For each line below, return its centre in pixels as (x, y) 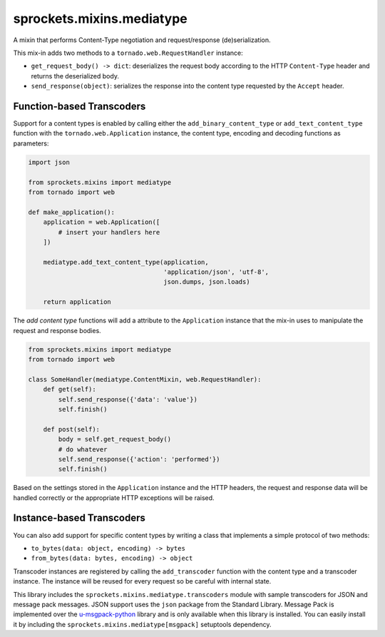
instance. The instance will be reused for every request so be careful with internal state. (142, 581)
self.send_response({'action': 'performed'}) (139, 459)
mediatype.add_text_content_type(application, (126, 262)
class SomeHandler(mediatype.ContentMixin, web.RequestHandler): (145, 379)
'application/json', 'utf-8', (216, 272)
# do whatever (83, 449)
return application (77, 302)
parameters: (31, 143)
